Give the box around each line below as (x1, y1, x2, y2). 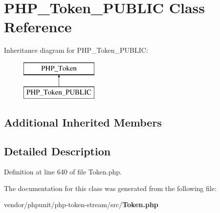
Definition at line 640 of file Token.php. (4, 167, 122, 177)
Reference (4, 17, 72, 37)
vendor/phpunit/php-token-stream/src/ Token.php (4, 199, 158, 210)
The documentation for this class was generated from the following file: (4, 183, 217, 193)
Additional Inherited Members (4, 115, 162, 130)
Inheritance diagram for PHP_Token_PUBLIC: (4, 45, 148, 55)
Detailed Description (4, 144, 111, 159)
